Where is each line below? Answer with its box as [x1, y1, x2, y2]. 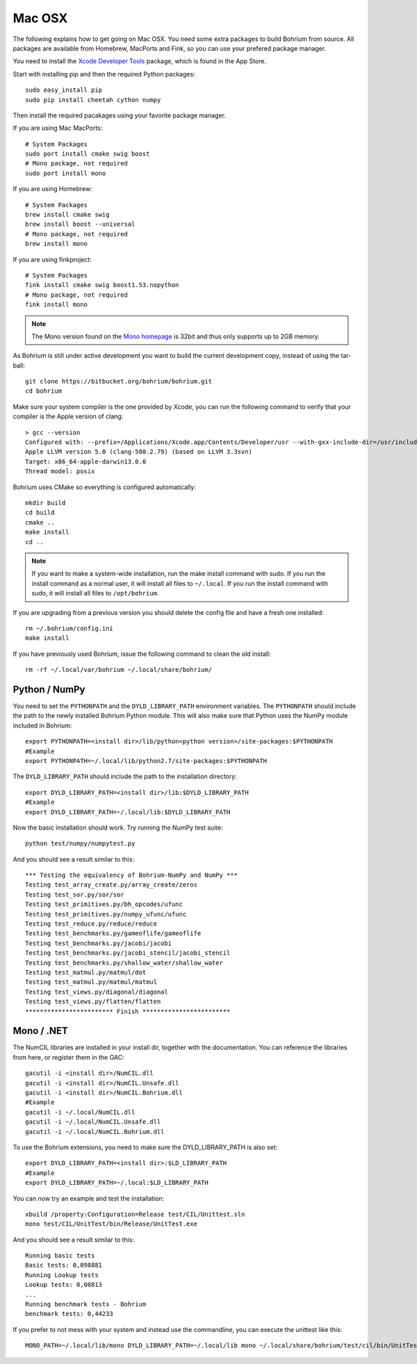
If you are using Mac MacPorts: [13, 124, 103, 132]
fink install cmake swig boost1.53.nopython [25, 281, 180, 289]
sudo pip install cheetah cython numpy [25, 96, 161, 104]
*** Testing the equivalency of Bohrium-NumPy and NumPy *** [25, 871, 238, 879]
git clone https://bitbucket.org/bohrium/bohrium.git [25, 377, 212, 386]
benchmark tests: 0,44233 [25, 1310, 114, 1318]
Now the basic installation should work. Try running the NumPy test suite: [13, 823, 223, 832]
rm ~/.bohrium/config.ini [25, 624, 114, 632]
